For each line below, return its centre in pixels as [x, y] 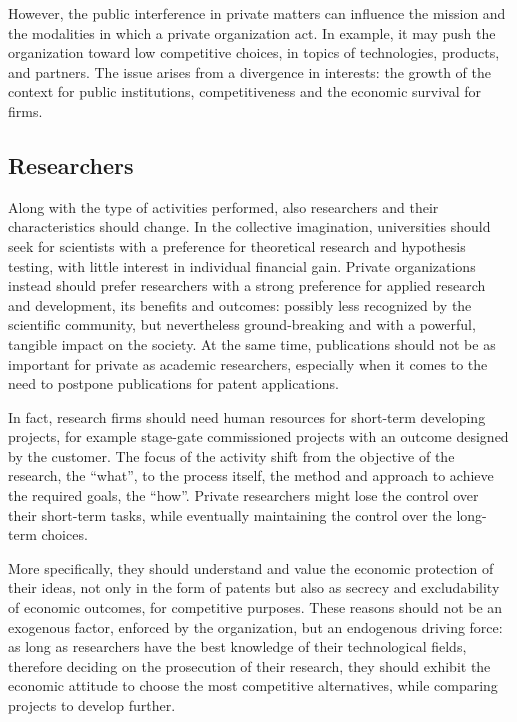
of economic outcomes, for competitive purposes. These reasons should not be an [255, 607]
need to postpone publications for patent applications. [173, 383]
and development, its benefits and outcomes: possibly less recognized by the [240, 304]
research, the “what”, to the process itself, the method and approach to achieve [251, 475]
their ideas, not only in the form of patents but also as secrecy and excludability [254, 587]
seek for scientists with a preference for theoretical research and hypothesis [237, 245]
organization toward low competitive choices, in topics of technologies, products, [254, 52]
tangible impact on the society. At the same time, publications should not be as [252, 343]
